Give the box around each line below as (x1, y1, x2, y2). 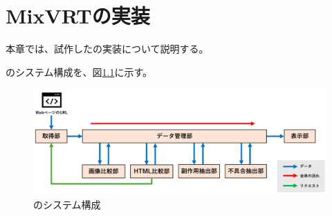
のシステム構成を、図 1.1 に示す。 (6, 64, 153, 79)
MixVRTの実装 (6, 1, 150, 30)
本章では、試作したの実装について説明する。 (6, 41, 209, 56)
